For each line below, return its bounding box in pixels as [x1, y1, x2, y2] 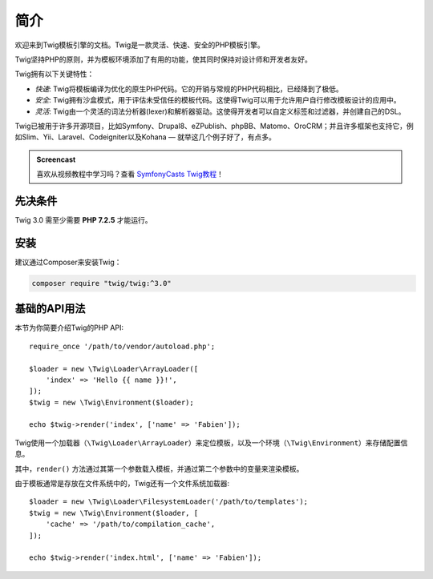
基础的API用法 [14, 302, 86, 316]
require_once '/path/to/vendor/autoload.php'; [29, 341, 216, 351]
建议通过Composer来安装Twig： [14, 257, 122, 267]
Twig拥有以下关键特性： [14, 69, 95, 79]
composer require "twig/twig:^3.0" [31, 279, 172, 287]
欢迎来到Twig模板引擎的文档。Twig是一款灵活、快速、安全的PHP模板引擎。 [14, 40, 265, 50]
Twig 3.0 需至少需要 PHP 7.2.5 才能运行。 [14, 215, 152, 224]
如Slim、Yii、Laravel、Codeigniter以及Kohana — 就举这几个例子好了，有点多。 [14, 132, 277, 142]
